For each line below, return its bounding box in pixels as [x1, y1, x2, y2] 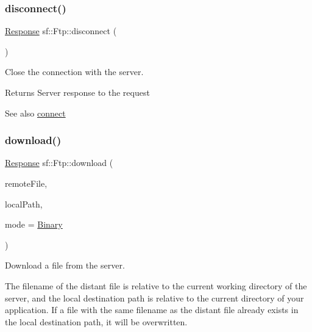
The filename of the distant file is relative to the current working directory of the [5, 279, 307, 292]
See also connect [5, 106, 66, 119]
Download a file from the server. [5, 259, 125, 272]
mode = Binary [5, 218, 63, 231]
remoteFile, [5, 177, 48, 189]
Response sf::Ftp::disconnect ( [5, 24, 117, 37]
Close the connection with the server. [5, 65, 144, 78]
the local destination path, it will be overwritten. [5, 315, 188, 328]
